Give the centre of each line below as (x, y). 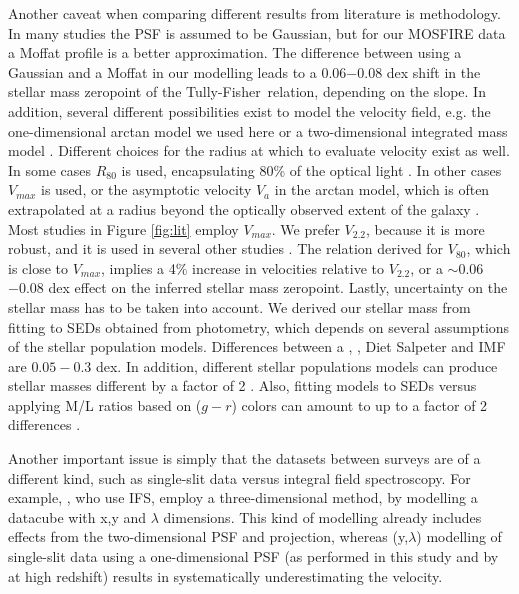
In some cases (50, 169)
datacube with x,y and (77, 516)
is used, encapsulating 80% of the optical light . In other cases (311, 169)
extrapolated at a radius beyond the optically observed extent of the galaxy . (244, 208)
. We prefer (305, 228)
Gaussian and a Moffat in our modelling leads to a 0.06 (177, 71)
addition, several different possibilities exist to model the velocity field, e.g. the (249, 110)
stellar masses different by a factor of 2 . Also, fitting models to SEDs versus (242, 385)
